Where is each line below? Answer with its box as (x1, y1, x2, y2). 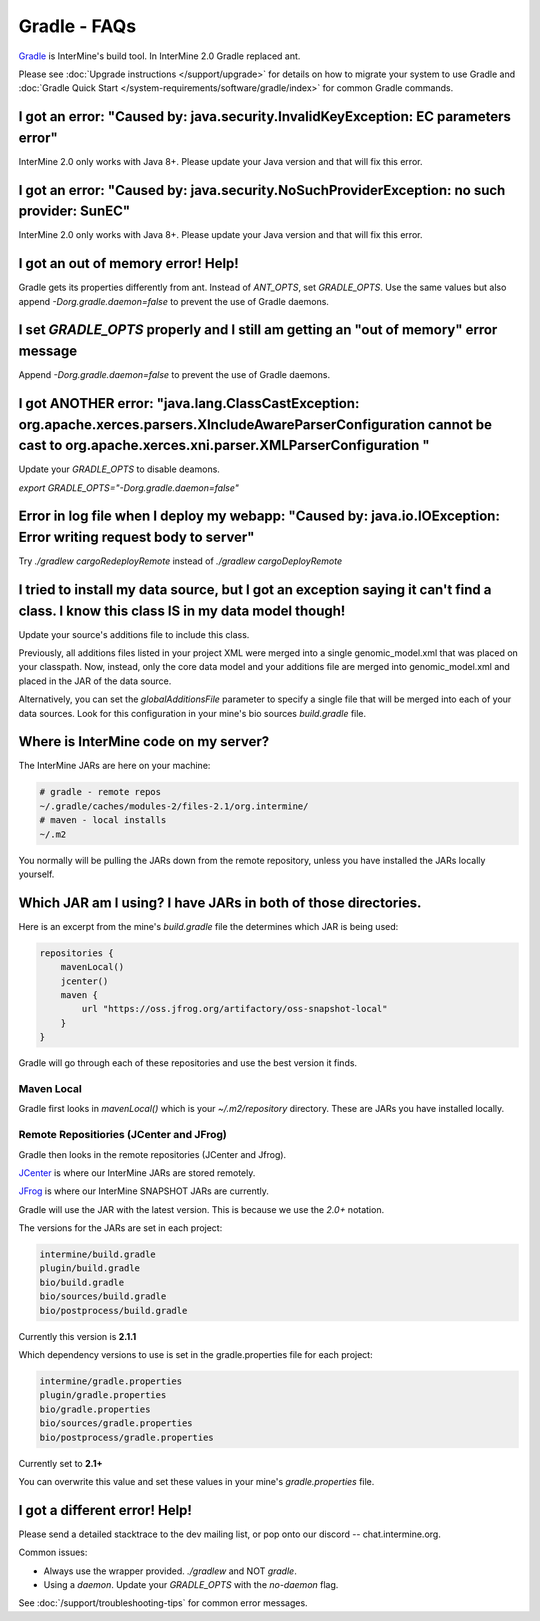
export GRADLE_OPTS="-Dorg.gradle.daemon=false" (18, 481, 240, 494)
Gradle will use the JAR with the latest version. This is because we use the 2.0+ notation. (18, 1203, 385, 1215)
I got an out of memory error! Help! (18, 255, 239, 272)
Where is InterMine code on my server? (18, 733, 270, 750)
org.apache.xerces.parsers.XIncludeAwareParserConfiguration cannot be (18, 416, 493, 433)
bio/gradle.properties (39, 1403, 151, 1415)
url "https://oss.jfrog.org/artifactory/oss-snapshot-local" (81, 1003, 388, 1015)
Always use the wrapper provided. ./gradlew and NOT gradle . (43, 1565, 297, 1577)
